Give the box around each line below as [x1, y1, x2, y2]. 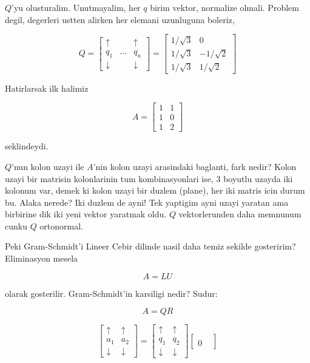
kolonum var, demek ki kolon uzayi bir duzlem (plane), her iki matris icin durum [5, 184, 305, 197]
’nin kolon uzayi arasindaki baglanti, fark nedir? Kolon [93, 160, 297, 172]
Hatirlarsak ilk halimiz [5, 81, 89, 94]
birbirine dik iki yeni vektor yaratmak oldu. [5, 208, 167, 220]
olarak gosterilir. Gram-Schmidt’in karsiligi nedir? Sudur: [5, 287, 218, 299]
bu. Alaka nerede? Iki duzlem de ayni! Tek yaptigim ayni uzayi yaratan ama [5, 195, 289, 208]
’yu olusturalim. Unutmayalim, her [12, 1, 141, 13]
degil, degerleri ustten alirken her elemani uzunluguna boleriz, [5, 13, 235, 25]
